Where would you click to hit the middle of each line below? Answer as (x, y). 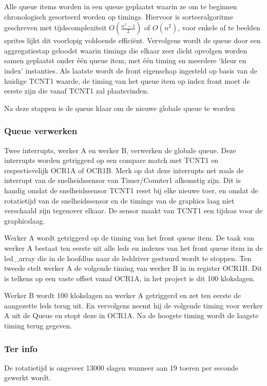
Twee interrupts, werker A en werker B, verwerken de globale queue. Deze (120, 150)
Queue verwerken (41, 131)
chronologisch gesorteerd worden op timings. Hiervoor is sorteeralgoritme (119, 16)
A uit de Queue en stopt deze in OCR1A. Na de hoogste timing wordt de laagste (131, 315)
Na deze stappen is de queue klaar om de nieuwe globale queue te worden (120, 108)
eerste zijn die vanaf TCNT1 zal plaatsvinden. (77, 91)
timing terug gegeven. (38, 326)
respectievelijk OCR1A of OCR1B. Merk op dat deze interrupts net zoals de (124, 170)
